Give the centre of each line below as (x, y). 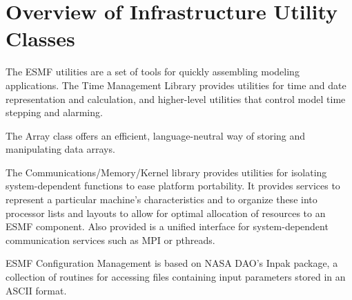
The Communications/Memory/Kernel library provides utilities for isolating (166, 172)
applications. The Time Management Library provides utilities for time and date (176, 85)
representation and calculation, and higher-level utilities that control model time (176, 99)
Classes (40, 38)
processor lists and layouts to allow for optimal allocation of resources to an (166, 213)
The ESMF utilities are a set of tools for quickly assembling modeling (153, 72)
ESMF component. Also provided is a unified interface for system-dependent (167, 226)
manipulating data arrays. (60, 149)
